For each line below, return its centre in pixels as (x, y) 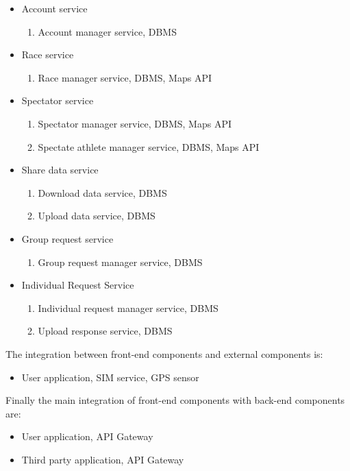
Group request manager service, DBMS (120, 262)
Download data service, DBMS (102, 192)
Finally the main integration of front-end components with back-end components (175, 400)
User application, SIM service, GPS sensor (110, 377)
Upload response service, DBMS (105, 331)
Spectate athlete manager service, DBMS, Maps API (149, 146)
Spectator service (58, 100)
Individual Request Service (78, 285)
